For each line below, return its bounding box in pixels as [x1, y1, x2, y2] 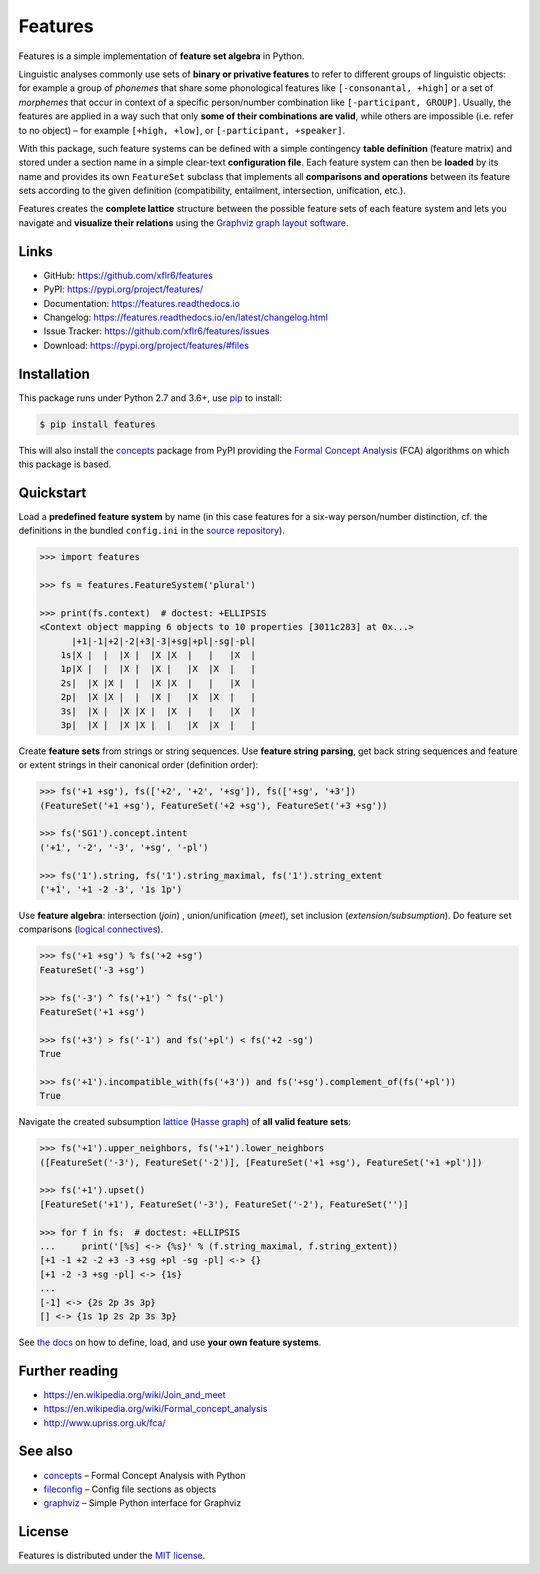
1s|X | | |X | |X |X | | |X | [60, 649, 257, 660]
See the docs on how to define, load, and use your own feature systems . [18, 1336, 322, 1348]
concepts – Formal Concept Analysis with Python [43, 1469, 246, 1481]
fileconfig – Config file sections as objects [43, 1483, 217, 1495]
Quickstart [18, 484, 87, 501]
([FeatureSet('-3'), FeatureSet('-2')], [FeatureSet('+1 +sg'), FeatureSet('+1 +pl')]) [39, 1156, 483, 1168]
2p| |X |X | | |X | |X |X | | [60, 691, 257, 703]
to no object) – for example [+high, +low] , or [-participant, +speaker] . [18, 124, 346, 136]
